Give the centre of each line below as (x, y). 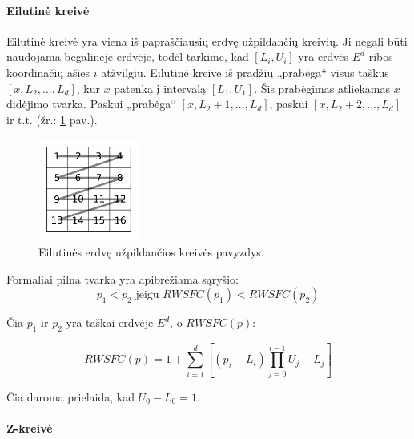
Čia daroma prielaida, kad (70, 396)
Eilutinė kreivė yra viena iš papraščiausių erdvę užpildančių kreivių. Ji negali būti (207, 40)
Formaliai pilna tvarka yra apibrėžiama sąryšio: (123, 278)
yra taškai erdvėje (110, 322)
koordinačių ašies (48, 72)
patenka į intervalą (160, 88)
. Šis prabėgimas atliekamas (322, 88)
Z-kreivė (30, 427)
